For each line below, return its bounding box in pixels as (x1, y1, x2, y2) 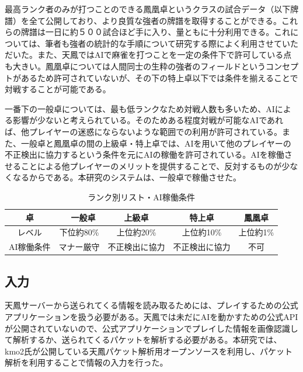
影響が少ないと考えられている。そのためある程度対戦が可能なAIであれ (12, 114, 283, 126)
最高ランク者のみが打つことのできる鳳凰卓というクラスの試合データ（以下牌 (5, 3, 299, 15)
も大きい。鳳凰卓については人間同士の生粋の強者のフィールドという (5, 60, 266, 72)
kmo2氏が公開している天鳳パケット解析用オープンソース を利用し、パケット (5, 345, 293, 357)
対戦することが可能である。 (5, 83, 111, 95)
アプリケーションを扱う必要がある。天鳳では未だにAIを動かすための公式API (5, 311, 298, 323)
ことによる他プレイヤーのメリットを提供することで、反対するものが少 (20, 159, 290, 172)
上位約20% (116, 226, 156, 238)
